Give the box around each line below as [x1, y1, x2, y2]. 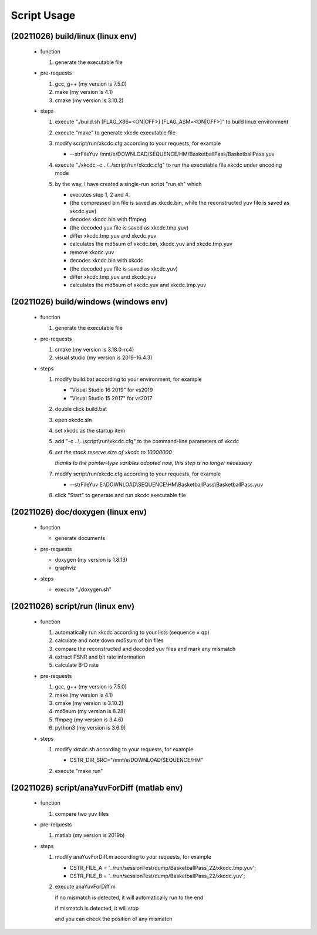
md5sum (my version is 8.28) [55, 708, 126, 715]
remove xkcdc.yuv [69, 248, 114, 255]
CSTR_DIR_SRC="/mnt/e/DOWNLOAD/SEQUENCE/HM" [69, 757, 204, 764]
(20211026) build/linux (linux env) [11, 31, 137, 41]
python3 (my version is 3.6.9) [55, 724, 126, 731]
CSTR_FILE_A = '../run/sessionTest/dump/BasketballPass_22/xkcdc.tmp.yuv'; [69, 864, 257, 871]
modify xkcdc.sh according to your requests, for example [55, 746, 194, 752]
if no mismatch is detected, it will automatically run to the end [55, 894, 204, 901]
